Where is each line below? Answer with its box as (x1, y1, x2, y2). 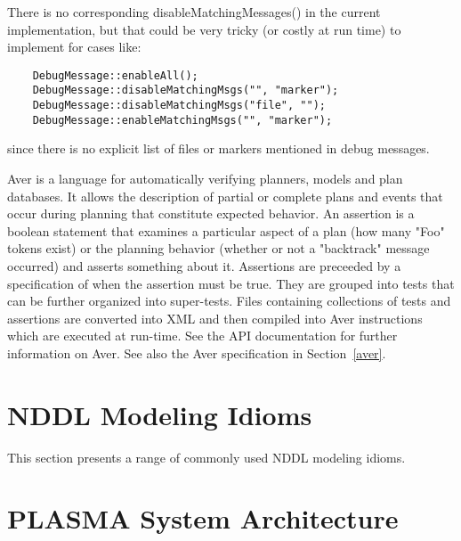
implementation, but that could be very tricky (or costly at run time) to (7, 20, 401, 38)
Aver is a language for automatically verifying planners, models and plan (7, 169, 403, 187)
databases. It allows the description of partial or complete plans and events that (7, 186, 443, 205)
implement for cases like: (7, 37, 142, 56)
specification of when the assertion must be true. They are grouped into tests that (7, 274, 455, 292)
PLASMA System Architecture (7, 500, 399, 537)
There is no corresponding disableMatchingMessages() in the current (7, 3, 381, 20)
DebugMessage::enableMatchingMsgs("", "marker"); (32, 113, 333, 127)
